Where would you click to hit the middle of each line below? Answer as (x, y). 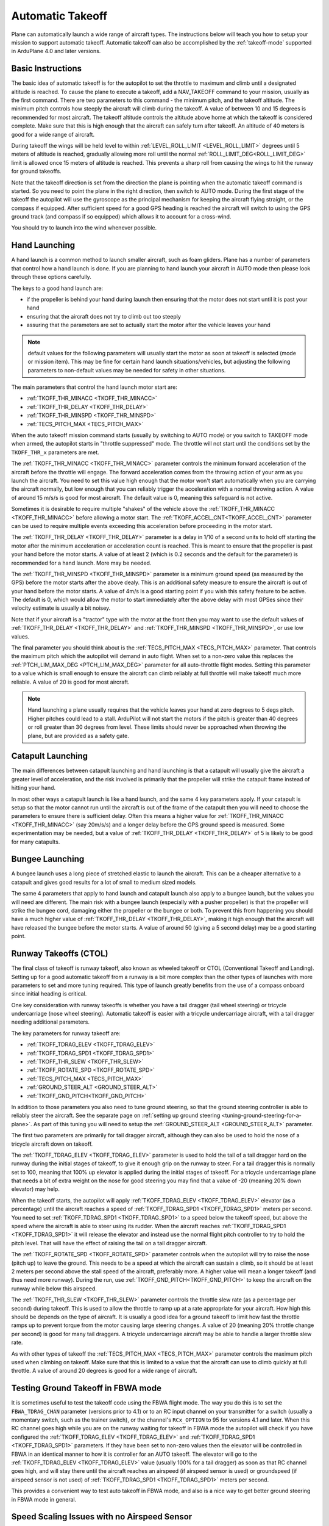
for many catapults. (36, 842)
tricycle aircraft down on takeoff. (52, 1144)
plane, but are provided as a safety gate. (78, 736)
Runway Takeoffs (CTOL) (60, 954)
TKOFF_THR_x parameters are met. (55, 452)
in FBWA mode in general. (44, 1499)
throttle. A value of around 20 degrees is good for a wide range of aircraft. (104, 1371)
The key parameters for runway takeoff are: (66, 1033)
